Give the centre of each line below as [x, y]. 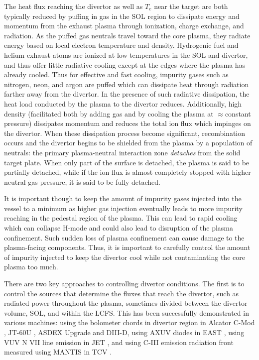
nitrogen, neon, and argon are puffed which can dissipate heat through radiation [127, 84]
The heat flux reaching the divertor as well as [73, 6]
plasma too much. [31, 267]
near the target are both [191, 6]
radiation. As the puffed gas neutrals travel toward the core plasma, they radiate [127, 35]
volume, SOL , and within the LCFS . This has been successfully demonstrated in [127, 312]
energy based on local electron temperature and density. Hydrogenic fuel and [121, 45]
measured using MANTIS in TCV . [58, 352]
